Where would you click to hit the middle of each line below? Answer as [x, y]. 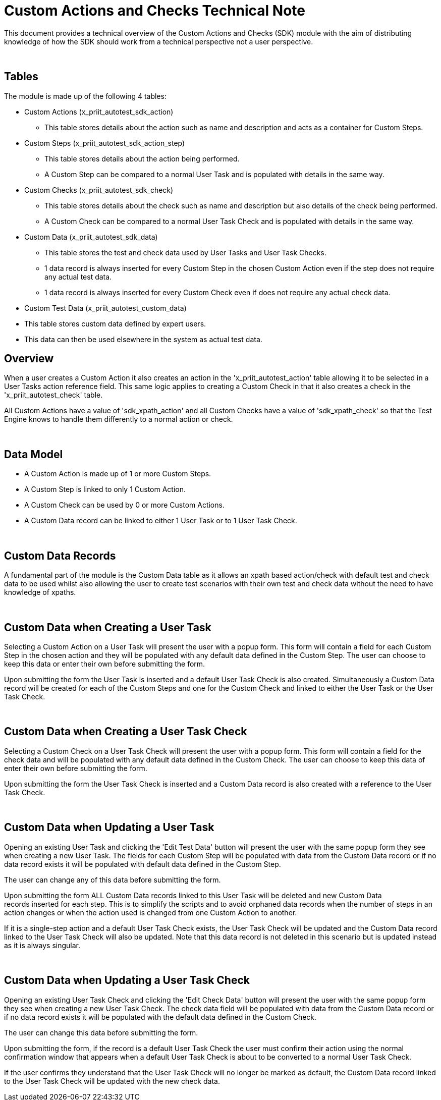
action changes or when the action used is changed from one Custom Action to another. [151, 912]
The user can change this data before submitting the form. [101, 1032]
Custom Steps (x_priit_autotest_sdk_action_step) [105, 143]
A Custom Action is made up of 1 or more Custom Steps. [118, 474]
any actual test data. [78, 277]
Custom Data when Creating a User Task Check [126, 732]
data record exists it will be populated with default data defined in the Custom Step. [143, 864]
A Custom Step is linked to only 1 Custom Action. [105, 489]
